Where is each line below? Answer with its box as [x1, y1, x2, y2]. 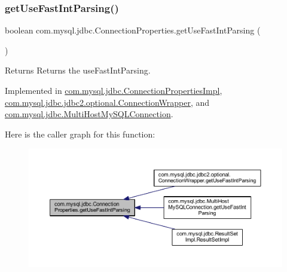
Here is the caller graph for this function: [5, 127, 155, 140]
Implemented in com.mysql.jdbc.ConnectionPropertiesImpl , [5, 84, 222, 96]
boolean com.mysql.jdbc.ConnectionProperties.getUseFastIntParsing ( [5, 24, 261, 36]
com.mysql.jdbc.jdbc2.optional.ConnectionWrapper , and [5, 96, 210, 108]
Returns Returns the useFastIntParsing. [5, 64, 151, 77]
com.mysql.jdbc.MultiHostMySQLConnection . [5, 108, 173, 120]
